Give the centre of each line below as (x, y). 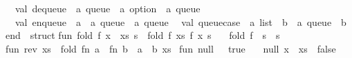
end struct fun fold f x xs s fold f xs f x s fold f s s (143, 35)
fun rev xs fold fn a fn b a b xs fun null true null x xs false (171, 48)
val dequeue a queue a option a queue (108, 8)
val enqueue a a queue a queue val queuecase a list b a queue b (180, 21)
